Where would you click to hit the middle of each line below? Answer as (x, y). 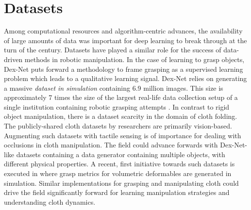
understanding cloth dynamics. (50, 202)
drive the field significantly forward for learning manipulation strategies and (117, 192)
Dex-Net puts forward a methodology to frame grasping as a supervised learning (124, 69)
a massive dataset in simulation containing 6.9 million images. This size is (114, 88)
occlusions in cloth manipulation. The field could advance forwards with (111, 145)
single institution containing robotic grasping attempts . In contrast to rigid (117, 106)
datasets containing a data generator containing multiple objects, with (121, 154)
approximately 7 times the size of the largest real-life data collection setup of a (121, 97)
